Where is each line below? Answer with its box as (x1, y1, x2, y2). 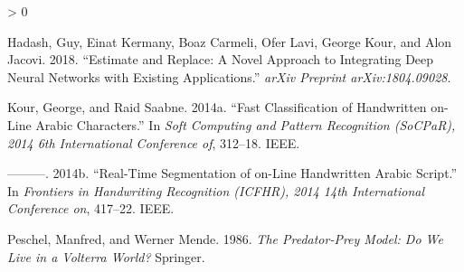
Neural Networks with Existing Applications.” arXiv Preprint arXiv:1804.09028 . (7, 67, 451, 86)
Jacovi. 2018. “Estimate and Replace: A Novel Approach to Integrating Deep (7, 50, 434, 69)
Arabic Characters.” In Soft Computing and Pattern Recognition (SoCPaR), (35, 115, 456, 134)
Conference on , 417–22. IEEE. (7, 199, 175, 218)
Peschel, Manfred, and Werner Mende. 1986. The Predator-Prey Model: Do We (7, 229, 443, 248)
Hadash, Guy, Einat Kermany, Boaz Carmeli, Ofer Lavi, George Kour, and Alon (7, 32, 452, 51)
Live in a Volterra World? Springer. (7, 247, 205, 266)
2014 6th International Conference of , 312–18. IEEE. (7, 133, 300, 152)
